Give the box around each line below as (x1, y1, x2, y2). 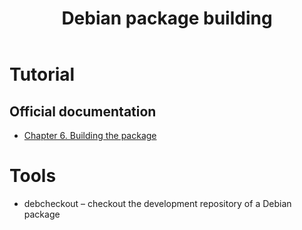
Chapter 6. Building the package (23, 130, 157, 141)
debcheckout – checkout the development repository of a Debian (23, 197, 292, 209)
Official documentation (9, 103, 157, 120)
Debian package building (61, 7, 273, 30)
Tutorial (9, 63, 76, 86)
